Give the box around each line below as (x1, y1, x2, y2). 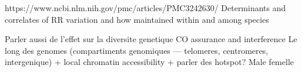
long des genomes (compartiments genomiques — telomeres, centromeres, (5, 44, 269, 56)
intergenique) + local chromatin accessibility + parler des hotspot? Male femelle (5, 56, 294, 68)
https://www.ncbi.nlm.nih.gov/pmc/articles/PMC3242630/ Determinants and (5, 2, 286, 13)
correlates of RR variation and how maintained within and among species (5, 13, 269, 25)
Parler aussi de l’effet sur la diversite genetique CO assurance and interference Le (5, 33, 297, 45)
